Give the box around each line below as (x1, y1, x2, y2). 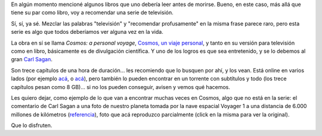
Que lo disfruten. (11, 122, 52, 129)
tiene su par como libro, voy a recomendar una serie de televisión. (11, 9, 174, 16)
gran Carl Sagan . (11, 56, 53, 63)
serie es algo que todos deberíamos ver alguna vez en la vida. (11, 29, 163, 36)
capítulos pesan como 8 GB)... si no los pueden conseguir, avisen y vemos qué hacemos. (11, 83, 231, 90)
